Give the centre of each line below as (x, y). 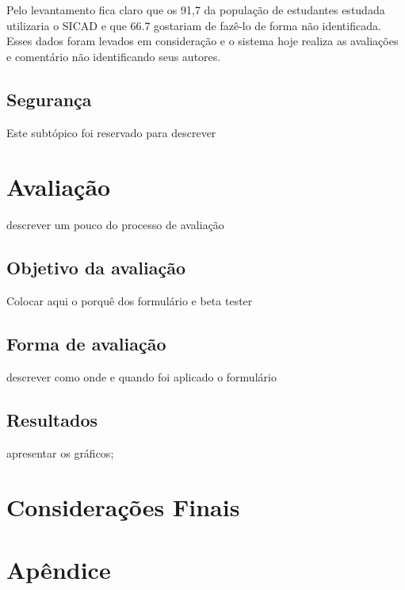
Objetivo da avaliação (96, 268)
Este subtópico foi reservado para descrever (111, 132)
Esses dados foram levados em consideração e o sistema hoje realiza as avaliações (202, 41)
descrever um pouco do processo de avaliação (115, 225)
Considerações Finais (123, 507)
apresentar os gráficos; (60, 452)
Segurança (49, 99)
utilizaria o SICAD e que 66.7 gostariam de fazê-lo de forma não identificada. (194, 25)
